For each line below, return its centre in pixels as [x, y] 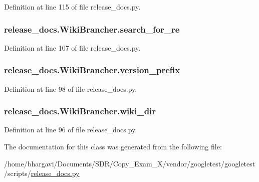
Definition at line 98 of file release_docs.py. [71, 88]
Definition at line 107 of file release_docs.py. [72, 47]
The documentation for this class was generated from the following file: [113, 147]
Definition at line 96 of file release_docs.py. [71, 130]
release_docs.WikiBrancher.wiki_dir [80, 111]
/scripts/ [18, 173]
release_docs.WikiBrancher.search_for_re [92, 29]
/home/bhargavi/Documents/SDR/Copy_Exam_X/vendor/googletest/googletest [130, 163]
